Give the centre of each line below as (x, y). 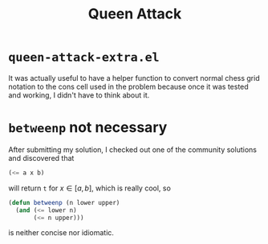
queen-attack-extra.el (84, 57)
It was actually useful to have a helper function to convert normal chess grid (134, 78)
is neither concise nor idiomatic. (61, 233)
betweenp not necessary (88, 128)
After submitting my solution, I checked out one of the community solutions (132, 150)
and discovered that (41, 158)
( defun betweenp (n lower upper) (64, 202)
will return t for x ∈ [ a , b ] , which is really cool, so (89, 188)
